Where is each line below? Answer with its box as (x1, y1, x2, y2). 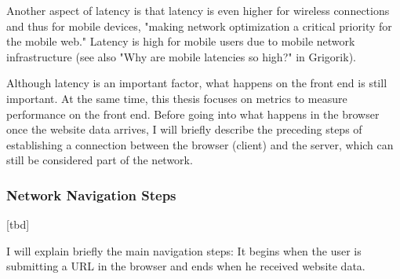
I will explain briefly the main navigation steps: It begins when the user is (6, 242, 362, 259)
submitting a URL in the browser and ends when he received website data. (6, 258, 365, 274)
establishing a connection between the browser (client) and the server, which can (6, 136, 394, 152)
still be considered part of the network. (6, 152, 193, 168)
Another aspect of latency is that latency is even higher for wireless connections (6, 2, 390, 18)
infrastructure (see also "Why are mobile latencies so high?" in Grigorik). (6, 48, 356, 64)
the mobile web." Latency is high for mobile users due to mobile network (6, 33, 355, 50)
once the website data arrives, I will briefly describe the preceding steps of (6, 121, 362, 138)
